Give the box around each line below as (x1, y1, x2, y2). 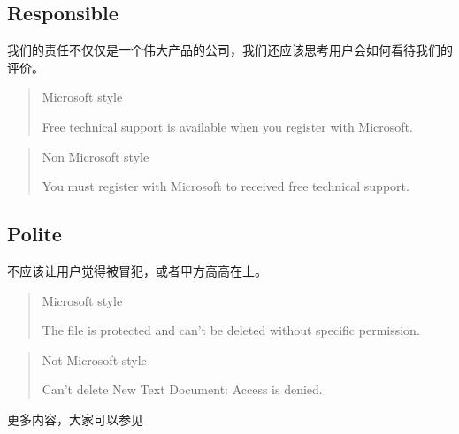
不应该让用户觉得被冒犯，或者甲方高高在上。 (7, 261, 267, 279)
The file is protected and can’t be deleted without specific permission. (42, 321, 420, 339)
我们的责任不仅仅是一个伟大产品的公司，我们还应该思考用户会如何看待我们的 (7, 41, 453, 59)
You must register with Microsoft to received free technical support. (42, 177, 409, 195)
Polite (7, 220, 62, 247)
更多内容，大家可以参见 (7, 409, 143, 428)
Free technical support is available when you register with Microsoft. (42, 117, 413, 135)
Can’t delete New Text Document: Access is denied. (42, 380, 323, 399)
